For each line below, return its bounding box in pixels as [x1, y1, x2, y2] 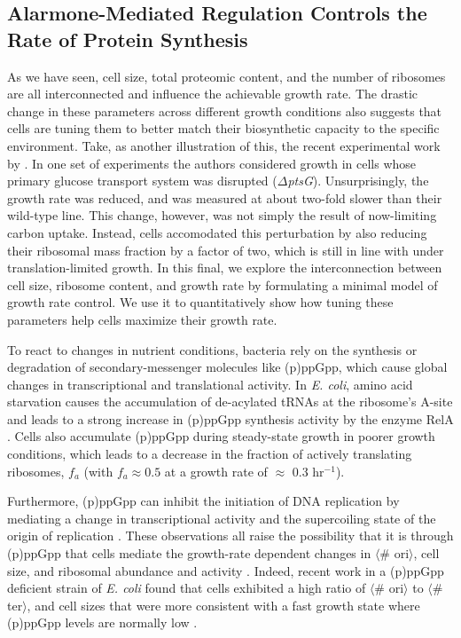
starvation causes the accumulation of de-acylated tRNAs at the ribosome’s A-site [7, 392, 453, 411]
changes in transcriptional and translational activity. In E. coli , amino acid [7, 374, 413, 393]
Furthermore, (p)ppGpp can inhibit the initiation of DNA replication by [7, 492, 400, 510]
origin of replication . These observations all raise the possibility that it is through [7, 526, 454, 545]
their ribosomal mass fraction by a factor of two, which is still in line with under [7, 240, 444, 259]
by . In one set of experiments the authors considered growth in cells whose [7, 154, 417, 172]
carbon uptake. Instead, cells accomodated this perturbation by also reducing [7, 223, 427, 241]
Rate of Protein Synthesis [7, 25, 248, 52]
